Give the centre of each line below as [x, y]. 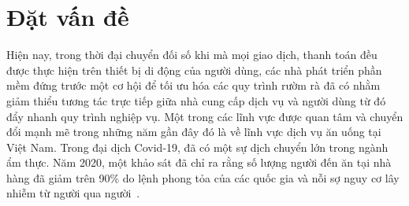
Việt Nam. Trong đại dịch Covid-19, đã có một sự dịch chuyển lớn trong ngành [197, 147]
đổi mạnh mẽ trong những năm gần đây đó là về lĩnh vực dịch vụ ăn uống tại [194, 132]
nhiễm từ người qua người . [73, 193]
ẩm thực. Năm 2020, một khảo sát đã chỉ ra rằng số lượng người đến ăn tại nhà [199, 162]
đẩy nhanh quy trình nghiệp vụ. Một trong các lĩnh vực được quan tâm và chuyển [205, 116]
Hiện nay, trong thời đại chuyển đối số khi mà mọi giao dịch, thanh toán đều [192, 55]
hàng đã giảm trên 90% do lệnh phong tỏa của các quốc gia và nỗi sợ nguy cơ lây [203, 177]
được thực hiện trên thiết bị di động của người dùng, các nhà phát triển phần [194, 70]
